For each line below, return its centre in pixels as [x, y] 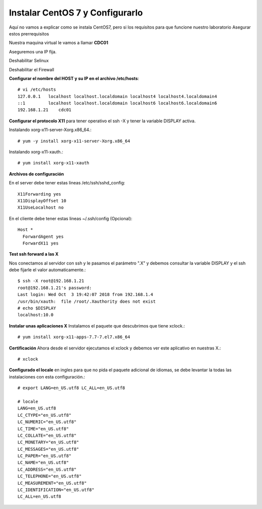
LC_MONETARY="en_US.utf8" [49, 442]
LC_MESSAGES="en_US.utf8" [49, 449]
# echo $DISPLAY [37, 308]
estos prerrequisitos [29, 33]
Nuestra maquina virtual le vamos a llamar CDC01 [59, 43]
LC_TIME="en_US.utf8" [43, 429]
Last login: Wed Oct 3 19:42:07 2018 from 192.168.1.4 [85, 295]
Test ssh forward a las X [34, 254]
